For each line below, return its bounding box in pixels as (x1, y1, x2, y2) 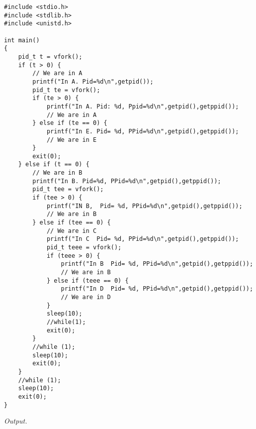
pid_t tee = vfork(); (32, 186, 104, 193)
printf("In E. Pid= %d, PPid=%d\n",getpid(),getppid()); (46, 127, 239, 135)
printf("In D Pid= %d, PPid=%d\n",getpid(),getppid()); (61, 285, 254, 293)
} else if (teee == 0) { (46, 277, 129, 284)
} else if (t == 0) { (18, 161, 89, 168)
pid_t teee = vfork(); (46, 244, 122, 251)
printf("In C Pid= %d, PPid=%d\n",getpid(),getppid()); (46, 235, 239, 243)
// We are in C (46, 227, 97, 234)
